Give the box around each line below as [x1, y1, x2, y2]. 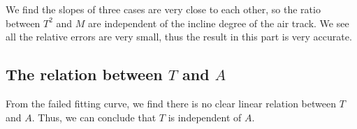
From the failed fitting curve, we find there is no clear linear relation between [6, 96, 337, 110]
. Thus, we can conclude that [31, 109, 156, 124]
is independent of [168, 109, 242, 124]
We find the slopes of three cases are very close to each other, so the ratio [6, 2, 321, 16]
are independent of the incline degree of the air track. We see [88, 15, 349, 30]
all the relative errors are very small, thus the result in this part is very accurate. [6, 29, 352, 44]
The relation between [6, 63, 163, 85]
